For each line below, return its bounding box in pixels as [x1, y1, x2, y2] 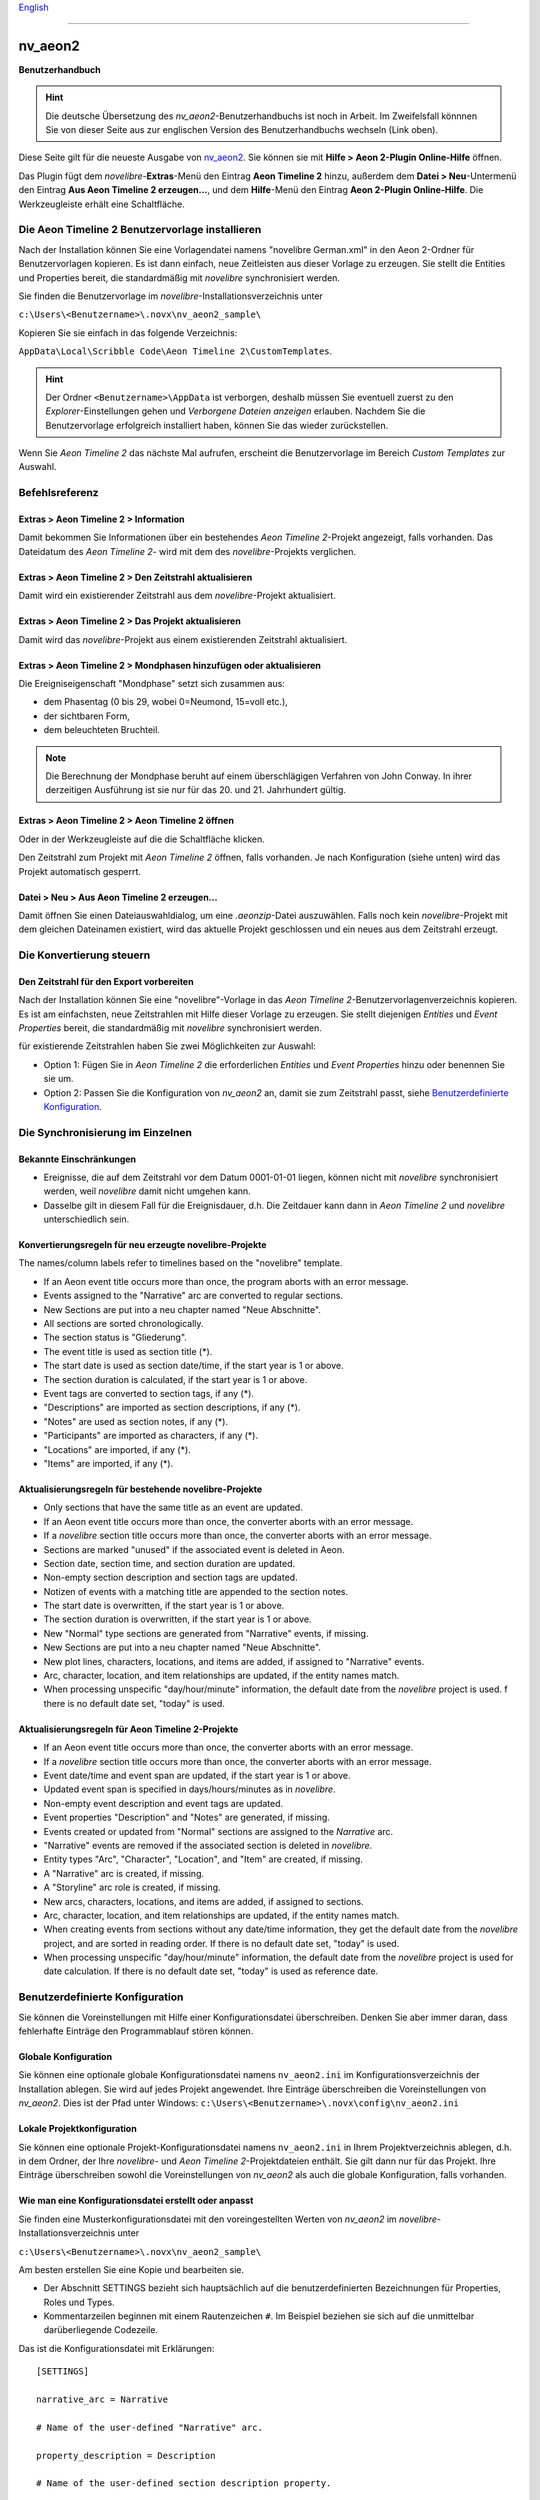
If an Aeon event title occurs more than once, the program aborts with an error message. [43, 1275, 409, 1287]
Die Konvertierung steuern [18, 948, 151, 962]
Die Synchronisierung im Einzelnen [18, 1125, 193, 1139]
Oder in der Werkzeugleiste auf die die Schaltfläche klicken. [18, 833, 265, 845]
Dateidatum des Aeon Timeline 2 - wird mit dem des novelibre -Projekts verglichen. [18, 545, 357, 557]
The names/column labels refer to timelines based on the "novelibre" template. [18, 1257, 343, 1269]
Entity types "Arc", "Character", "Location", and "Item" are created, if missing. [43, 1853, 364, 1865]
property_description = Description [36, 2450, 216, 2461]
